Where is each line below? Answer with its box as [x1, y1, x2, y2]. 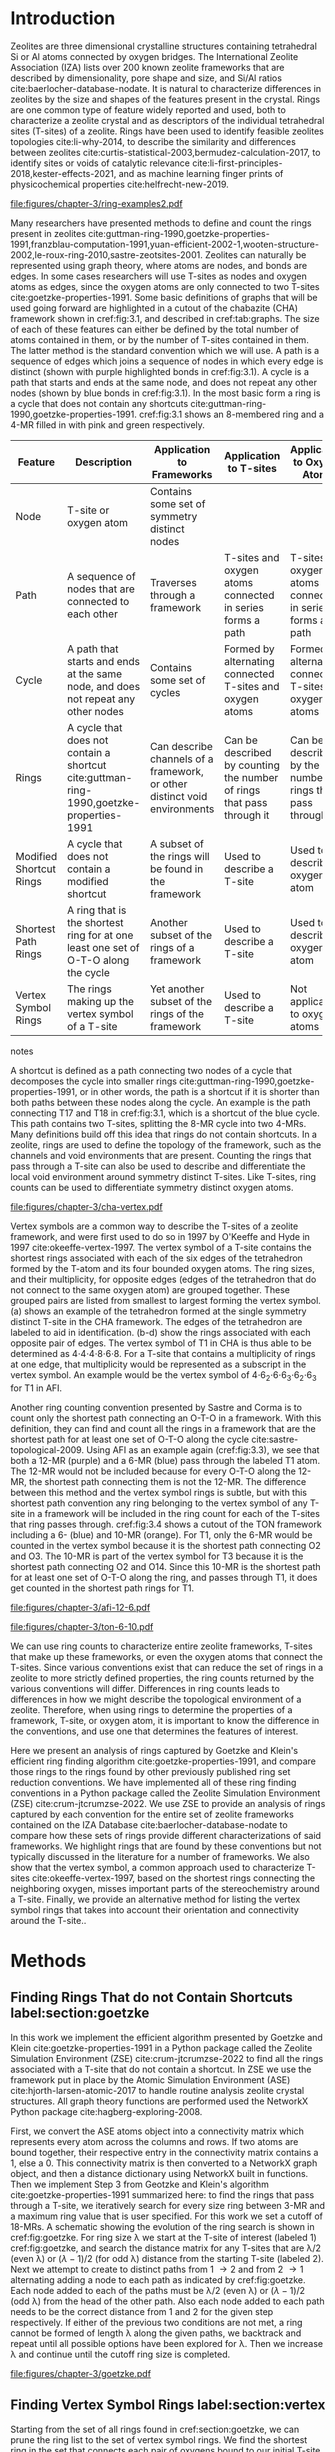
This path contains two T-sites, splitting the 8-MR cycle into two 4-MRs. [10, 1117, 307, 1129]
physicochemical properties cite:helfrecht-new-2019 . [10, 178, 230, 190]
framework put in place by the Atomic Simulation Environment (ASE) [10, 2073, 291, 2086]
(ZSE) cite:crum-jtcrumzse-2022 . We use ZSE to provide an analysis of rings [10, 1797, 326, 1809]
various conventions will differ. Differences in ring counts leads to [10, 1682, 280, 1694]
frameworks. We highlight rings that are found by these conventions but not [10, 1840, 322, 1852]
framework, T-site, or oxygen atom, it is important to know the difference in [10, 1714, 320, 1726]
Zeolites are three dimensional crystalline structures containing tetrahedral [10, 40, 318, 52]
